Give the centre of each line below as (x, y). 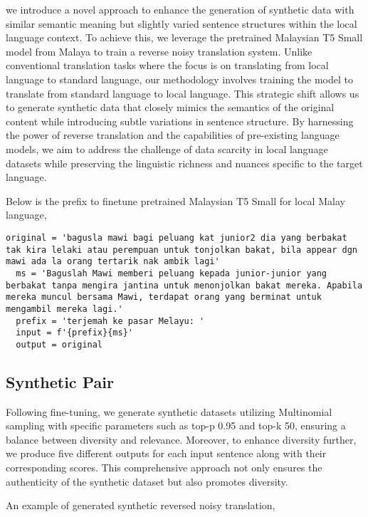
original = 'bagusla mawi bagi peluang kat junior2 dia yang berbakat (177, 237)
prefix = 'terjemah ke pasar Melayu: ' (110, 321)
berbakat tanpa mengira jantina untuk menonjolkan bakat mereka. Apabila (184, 285)
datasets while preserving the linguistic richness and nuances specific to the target (184, 163)
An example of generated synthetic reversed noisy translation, (141, 505)
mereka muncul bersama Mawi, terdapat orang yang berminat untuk (164, 297)
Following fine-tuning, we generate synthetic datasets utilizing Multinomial (169, 411)
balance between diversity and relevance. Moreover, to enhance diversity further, (181, 439)
